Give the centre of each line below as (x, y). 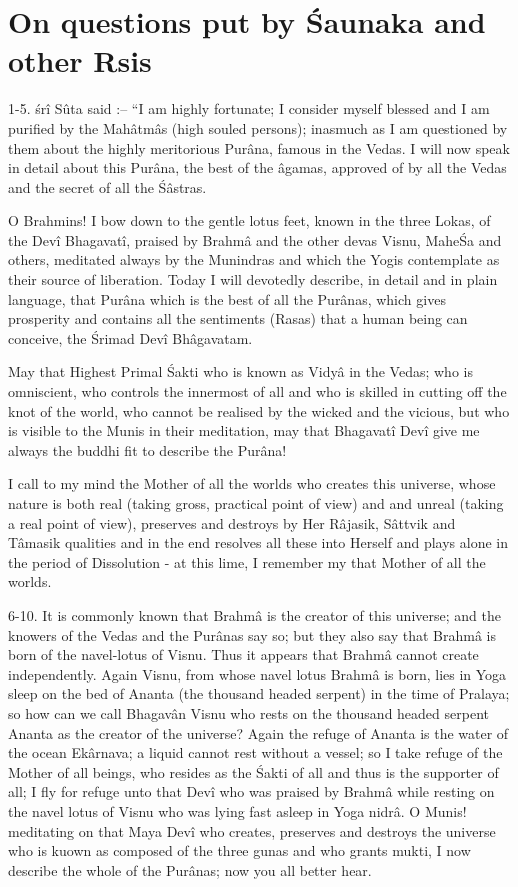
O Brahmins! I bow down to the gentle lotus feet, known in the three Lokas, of (249, 220)
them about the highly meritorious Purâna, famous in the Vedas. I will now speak (259, 147)
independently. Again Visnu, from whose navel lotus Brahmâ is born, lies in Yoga (257, 673)
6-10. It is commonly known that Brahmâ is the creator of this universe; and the (254, 614)
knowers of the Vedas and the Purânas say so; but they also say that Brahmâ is (252, 634)
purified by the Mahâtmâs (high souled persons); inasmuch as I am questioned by (258, 127)
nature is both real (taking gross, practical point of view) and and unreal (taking (256, 503)
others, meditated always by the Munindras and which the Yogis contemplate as (254, 259)
